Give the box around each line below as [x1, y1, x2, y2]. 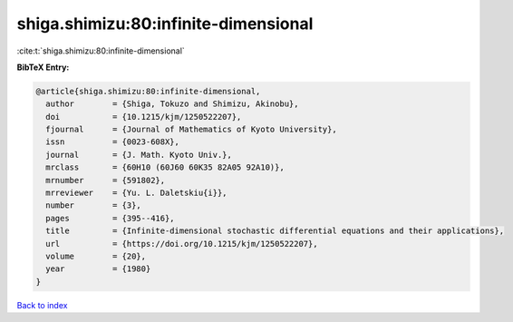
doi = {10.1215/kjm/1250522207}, [45, 112, 242, 122]
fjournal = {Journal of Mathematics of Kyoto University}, [45, 124, 337, 135]
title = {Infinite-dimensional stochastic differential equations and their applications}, [45, 226, 505, 236]
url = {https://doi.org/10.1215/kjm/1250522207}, [45, 239, 318, 249]
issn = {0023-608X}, [45, 137, 180, 147]
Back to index [16, 299, 68, 310]
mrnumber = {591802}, [45, 175, 166, 185]
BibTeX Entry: [16, 62, 70, 73]
